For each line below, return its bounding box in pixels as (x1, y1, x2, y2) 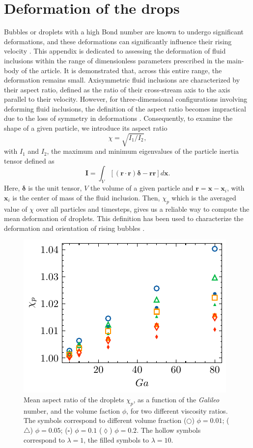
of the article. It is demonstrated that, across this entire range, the (21, 65, 222, 75)
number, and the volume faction (24, 405, 120, 416)
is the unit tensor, (28, 183, 82, 193)
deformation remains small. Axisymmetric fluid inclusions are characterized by (4, 75, 240, 85)
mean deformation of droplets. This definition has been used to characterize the (4, 213, 244, 224)
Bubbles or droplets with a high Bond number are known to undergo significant (4, 27, 244, 37)
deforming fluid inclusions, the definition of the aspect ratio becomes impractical (4, 103, 246, 113)
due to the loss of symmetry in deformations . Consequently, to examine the (4, 113, 233, 123)
